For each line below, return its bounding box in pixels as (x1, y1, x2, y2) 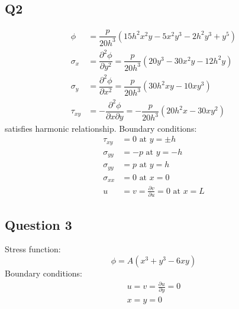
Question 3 (5, 215, 72, 233)
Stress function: (5, 243, 61, 255)
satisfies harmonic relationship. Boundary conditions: (5, 122, 197, 134)
